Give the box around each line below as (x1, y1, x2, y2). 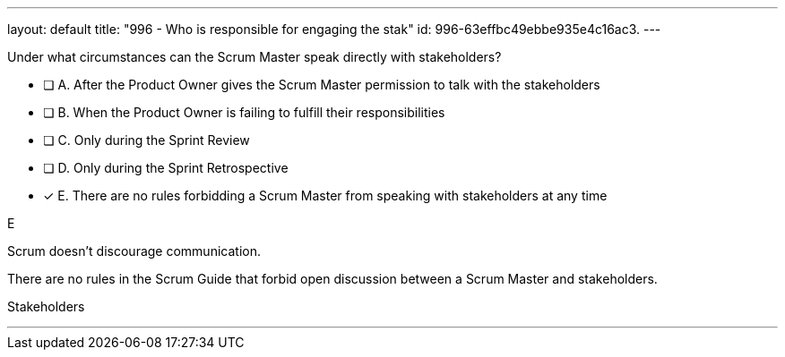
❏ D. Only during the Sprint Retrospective (43, 160, 289, 175)
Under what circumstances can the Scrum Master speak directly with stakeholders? (7, 49, 502, 64)
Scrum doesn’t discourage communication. (7, 243, 261, 259)
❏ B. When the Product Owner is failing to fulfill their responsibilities (43, 105, 445, 120)
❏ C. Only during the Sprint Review (43, 132, 250, 148)
